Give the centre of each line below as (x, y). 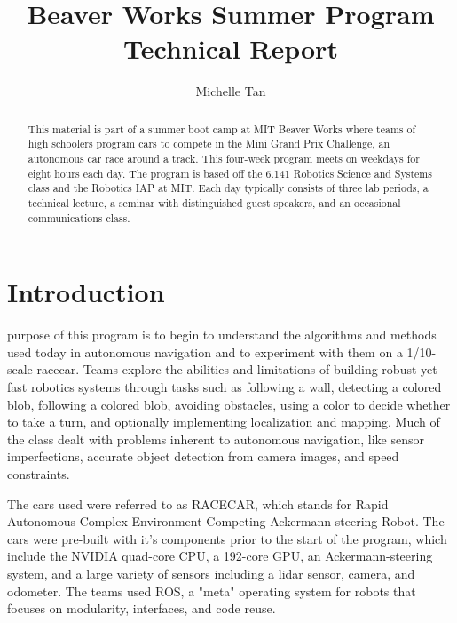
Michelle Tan (231, 91)
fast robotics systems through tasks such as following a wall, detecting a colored (225, 387)
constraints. (39, 473)
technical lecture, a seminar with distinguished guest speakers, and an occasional (214, 202)
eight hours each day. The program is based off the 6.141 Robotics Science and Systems (230, 173)
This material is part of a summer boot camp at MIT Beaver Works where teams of (222, 128)
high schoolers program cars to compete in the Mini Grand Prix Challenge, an (209, 144)
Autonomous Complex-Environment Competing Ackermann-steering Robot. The (226, 521)
